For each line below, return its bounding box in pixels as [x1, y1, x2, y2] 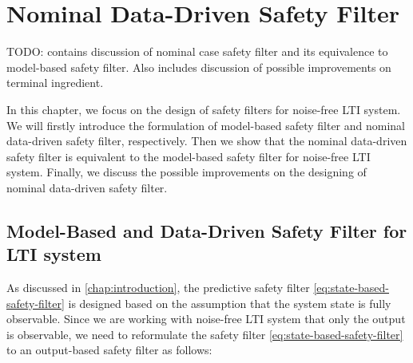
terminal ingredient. [6, 74, 104, 91]
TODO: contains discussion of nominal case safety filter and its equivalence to [6, 43, 388, 60]
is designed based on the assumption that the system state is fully [68, 294, 391, 311]
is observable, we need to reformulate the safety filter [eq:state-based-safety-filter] [6, 326, 403, 342]
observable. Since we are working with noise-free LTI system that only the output [6, 310, 406, 327]
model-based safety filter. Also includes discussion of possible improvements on [6, 58, 391, 75]
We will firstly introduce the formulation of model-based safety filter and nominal [6, 116, 405, 133]
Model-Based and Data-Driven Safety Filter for [6, 218, 407, 243]
